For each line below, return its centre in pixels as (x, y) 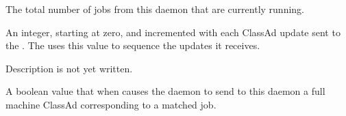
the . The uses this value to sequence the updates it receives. (133, 45)
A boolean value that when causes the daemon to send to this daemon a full (165, 91)
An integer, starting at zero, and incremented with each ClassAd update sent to (173, 32)
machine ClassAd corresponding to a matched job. (111, 104)
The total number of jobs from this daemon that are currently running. (155, 9)
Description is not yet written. (69, 68)
